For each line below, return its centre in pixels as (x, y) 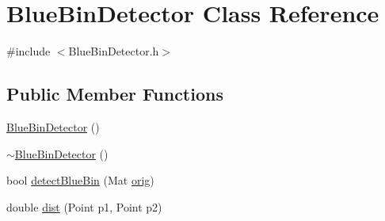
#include (29, 51)
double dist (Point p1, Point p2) (84, 206)
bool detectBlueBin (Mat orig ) (80, 180)
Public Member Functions (115, 94)
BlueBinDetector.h (114, 51)
